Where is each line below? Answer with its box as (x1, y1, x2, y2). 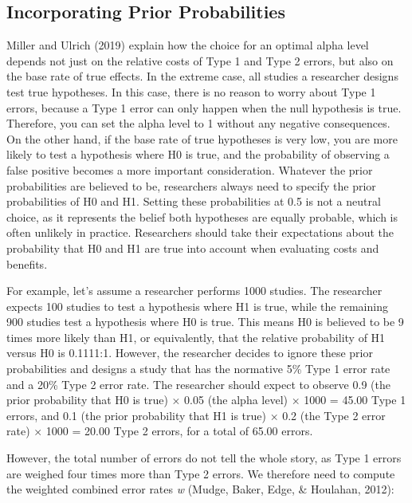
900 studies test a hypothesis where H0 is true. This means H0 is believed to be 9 (6, 313, 404, 330)
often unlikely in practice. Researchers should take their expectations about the (6, 224, 394, 241)
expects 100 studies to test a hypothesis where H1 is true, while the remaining (6, 297, 388, 314)
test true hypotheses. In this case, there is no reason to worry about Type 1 (6, 83, 376, 100)
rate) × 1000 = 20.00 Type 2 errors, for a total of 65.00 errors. (6, 422, 313, 439)
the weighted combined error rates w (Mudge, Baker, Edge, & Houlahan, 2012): (6, 481, 394, 497)
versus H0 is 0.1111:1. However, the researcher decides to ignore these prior (6, 344, 373, 361)
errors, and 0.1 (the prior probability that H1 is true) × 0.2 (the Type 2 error (6, 407, 386, 423)
